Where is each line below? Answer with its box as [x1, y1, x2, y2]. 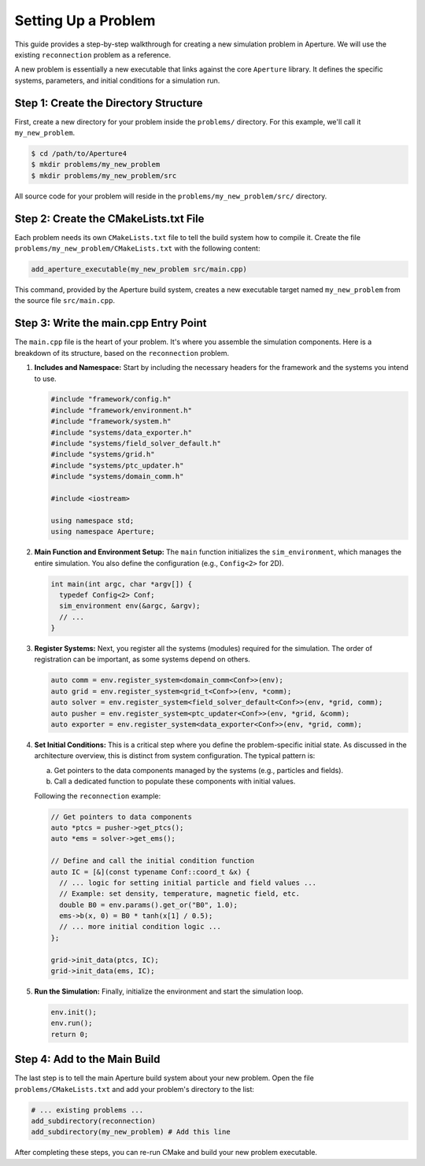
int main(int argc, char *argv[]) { [50, 579, 193, 588]
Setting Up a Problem [14, 12, 156, 29]
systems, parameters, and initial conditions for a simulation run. [14, 76, 220, 85]
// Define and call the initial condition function [50, 857, 255, 865]
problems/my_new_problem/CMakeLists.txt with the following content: [14, 244, 261, 254]
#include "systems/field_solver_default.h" [50, 439, 222, 448]
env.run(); [50, 1019, 93, 1027]
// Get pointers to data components [50, 812, 193, 821]
